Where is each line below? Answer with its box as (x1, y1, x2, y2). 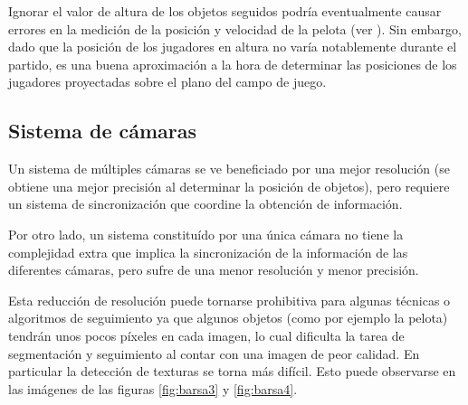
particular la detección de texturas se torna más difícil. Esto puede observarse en (8, 362, 456, 381)
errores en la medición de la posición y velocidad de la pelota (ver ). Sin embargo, (8, 19, 462, 38)
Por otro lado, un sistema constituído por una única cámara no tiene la (8, 224, 404, 243)
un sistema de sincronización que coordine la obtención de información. (8, 194, 403, 213)
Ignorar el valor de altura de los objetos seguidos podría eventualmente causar (8, 2, 442, 20)
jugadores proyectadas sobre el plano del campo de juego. (8, 72, 327, 91)
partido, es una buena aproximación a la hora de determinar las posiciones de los (8, 54, 457, 73)
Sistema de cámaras (8, 117, 197, 145)
